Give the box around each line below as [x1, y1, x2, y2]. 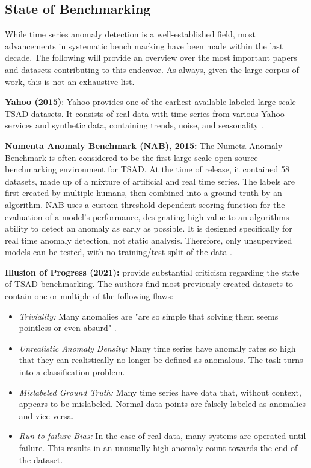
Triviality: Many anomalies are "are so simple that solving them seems [19, 309, 279, 322]
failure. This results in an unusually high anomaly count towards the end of [19, 441, 298, 454]
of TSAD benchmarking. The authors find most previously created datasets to [5, 277, 294, 290]
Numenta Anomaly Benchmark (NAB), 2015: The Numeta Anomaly [5, 139, 283, 151]
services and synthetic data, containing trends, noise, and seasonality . [5, 119, 263, 131]
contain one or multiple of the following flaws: [5, 289, 174, 302]
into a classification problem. [19, 365, 125, 378]
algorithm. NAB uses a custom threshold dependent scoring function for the [5, 198, 285, 210]
